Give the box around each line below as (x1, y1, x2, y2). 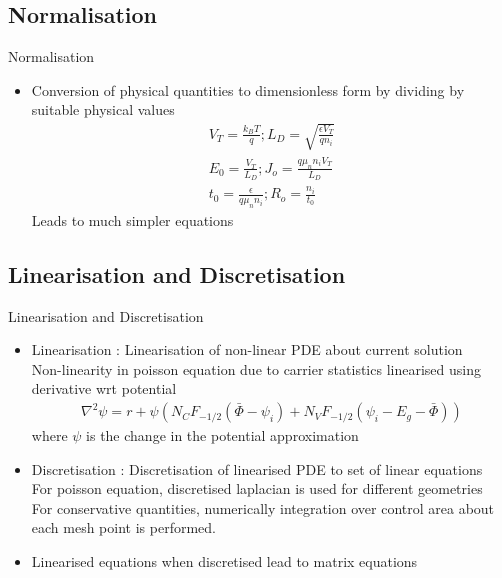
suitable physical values (31, 99, 175, 120)
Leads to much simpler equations (31, 209, 234, 230)
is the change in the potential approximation (86, 425, 359, 446)
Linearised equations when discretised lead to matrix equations (31, 551, 418, 572)
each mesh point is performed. (31, 517, 216, 538)
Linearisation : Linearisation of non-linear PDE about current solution (31, 339, 463, 360)
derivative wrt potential (31, 378, 177, 399)
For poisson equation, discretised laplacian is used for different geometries (31, 478, 483, 499)
